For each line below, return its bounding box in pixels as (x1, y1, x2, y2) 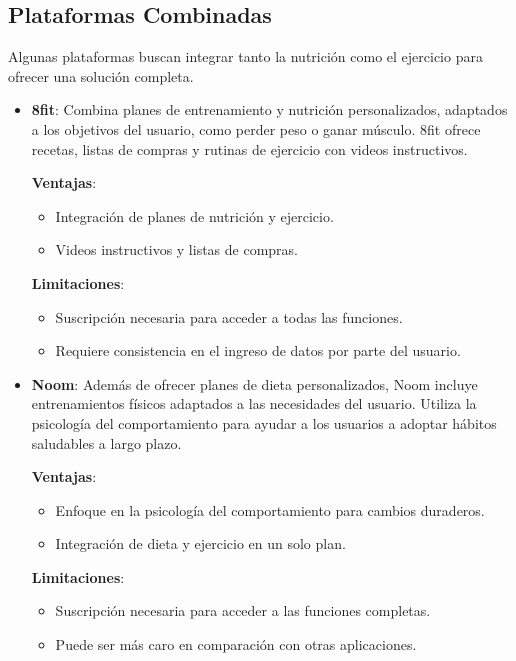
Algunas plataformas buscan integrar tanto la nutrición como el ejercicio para (8, 46, 483, 67)
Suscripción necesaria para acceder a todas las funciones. (55, 306, 403, 327)
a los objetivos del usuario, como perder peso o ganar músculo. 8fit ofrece (31, 118, 481, 139)
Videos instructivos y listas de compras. (55, 239, 299, 260)
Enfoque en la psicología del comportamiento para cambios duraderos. (55, 499, 485, 520)
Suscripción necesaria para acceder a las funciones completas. (55, 600, 431, 621)
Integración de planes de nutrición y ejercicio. (55, 205, 334, 226)
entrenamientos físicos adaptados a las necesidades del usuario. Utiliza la (31, 393, 477, 414)
